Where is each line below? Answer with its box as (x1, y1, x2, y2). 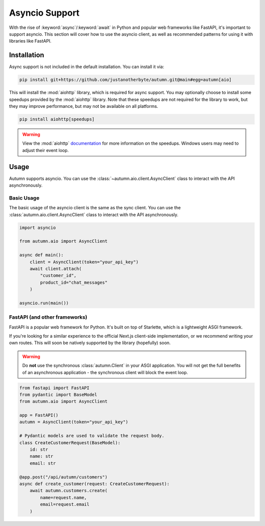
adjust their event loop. (22, 147, 69, 153)
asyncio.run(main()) (19, 300, 69, 306)
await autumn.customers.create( (29, 488, 108, 494)
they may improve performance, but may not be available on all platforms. (9, 103, 159, 109)
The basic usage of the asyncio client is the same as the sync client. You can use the (9, 205, 181, 211)
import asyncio (19, 225, 56, 230)
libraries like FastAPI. (9, 38, 52, 44)
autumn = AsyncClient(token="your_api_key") (19, 419, 129, 425)
